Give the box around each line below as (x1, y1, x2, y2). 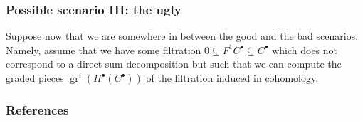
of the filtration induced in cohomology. (146, 70, 319, 85)
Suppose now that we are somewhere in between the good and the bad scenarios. (6, 28, 359, 43)
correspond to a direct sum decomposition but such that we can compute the (6, 56, 342, 71)
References (6, 100, 69, 118)
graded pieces (6, 70, 64, 85)
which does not (272, 42, 337, 57)
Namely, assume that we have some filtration (6, 42, 201, 57)
